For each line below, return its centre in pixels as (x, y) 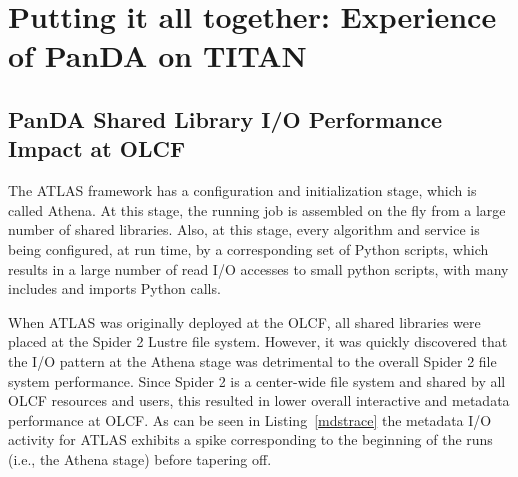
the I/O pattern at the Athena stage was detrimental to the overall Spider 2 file (252, 360)
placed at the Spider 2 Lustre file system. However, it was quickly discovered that (258, 341)
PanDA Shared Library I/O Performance (225, 118)
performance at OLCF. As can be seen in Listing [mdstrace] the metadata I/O (250, 419)
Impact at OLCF (97, 148)
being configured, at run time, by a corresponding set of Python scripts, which (248, 248)
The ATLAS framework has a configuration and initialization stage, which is (242, 190)
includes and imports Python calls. (114, 288)
